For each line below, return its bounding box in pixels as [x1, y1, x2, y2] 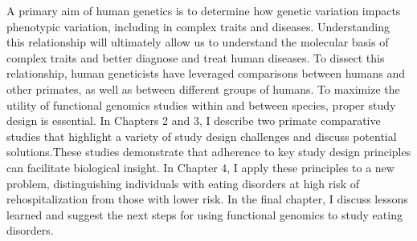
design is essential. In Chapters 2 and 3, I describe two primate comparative [6, 112, 381, 129]
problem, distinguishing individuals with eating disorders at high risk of [6, 175, 359, 191]
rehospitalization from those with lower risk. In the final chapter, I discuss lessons [6, 191, 408, 207]
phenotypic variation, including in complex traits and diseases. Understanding [6, 18, 390, 34]
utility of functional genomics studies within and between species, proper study [6, 96, 396, 113]
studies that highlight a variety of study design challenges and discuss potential [6, 127, 397, 144]
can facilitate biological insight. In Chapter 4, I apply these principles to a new [6, 159, 395, 175]
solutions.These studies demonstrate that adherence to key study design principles [6, 143, 411, 160]
